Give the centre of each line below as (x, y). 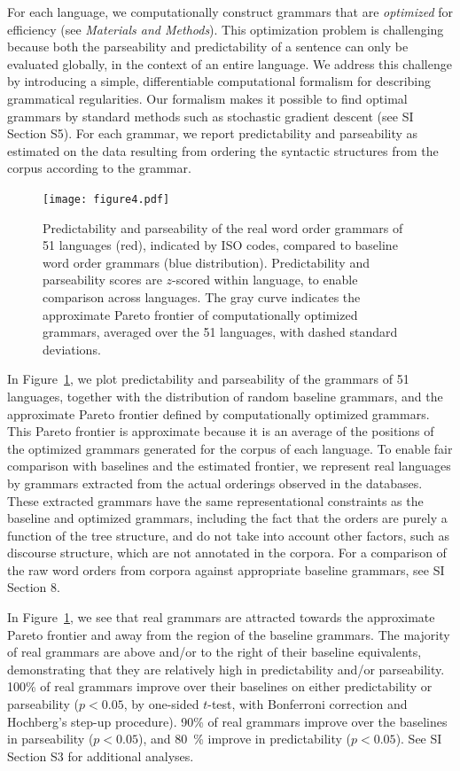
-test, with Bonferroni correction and (308, 704)
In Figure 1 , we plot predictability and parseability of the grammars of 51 (208, 379)
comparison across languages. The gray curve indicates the (202, 296)
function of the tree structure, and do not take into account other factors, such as (229, 535)
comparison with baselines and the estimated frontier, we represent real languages (229, 466)
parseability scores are (102, 280)
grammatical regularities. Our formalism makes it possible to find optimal (207, 98)
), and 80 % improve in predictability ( (245, 739)
